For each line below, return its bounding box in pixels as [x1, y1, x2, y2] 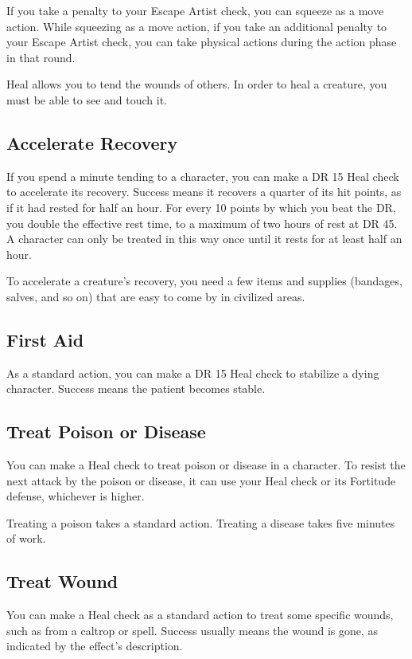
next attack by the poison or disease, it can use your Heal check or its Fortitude [6, 472, 396, 488]
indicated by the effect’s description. [6, 637, 183, 654]
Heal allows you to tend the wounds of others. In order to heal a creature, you [6, 76, 387, 92]
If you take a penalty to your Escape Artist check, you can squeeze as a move [6, 2, 384, 18]
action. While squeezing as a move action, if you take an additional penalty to [6, 18, 387, 34]
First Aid [6, 327, 84, 351]
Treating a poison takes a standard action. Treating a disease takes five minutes [6, 514, 395, 531]
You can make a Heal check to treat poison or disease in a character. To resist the [6, 457, 406, 473]
